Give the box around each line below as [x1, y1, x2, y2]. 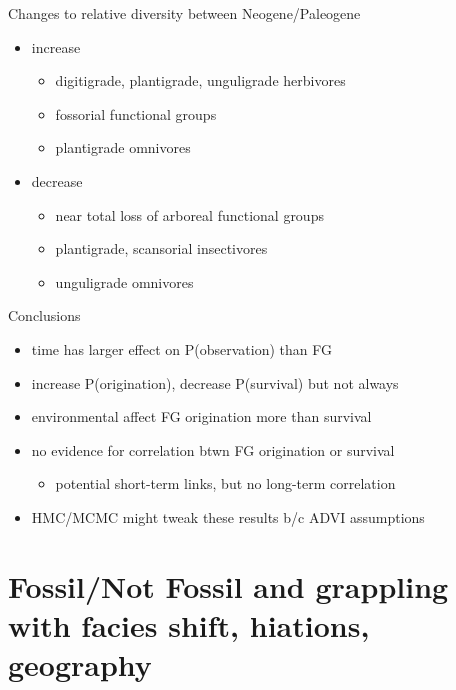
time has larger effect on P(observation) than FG [31, 338, 332, 359]
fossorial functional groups [55, 103, 217, 124]
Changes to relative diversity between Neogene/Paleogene [8, 3, 361, 23]
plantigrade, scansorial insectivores [55, 238, 268, 259]
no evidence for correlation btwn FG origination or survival [31, 439, 395, 460]
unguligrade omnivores [55, 271, 194, 292]
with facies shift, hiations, [8, 604, 370, 645]
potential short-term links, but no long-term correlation [55, 473, 396, 494]
